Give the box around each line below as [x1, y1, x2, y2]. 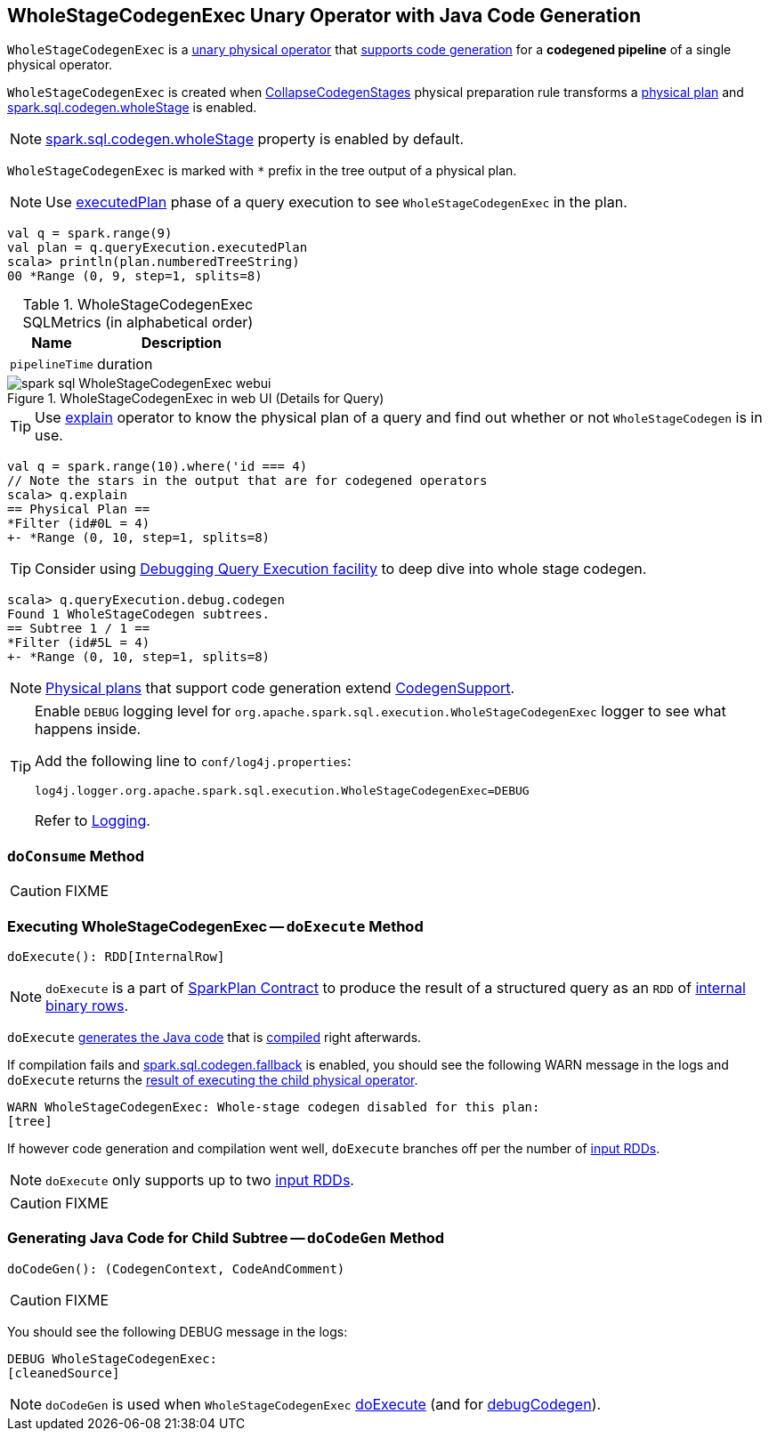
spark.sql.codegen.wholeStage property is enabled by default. [45, 130, 465, 149]
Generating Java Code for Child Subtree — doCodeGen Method [7, 1229, 445, 1248]
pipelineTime [10, 357, 93, 371]
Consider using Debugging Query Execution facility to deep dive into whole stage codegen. [35, 560, 647, 578]
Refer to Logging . [35, 812, 150, 830]
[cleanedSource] [7, 1365, 120, 1380]
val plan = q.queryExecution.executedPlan [7, 240, 308, 255]
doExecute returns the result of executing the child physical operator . [7, 1071, 418, 1087]
